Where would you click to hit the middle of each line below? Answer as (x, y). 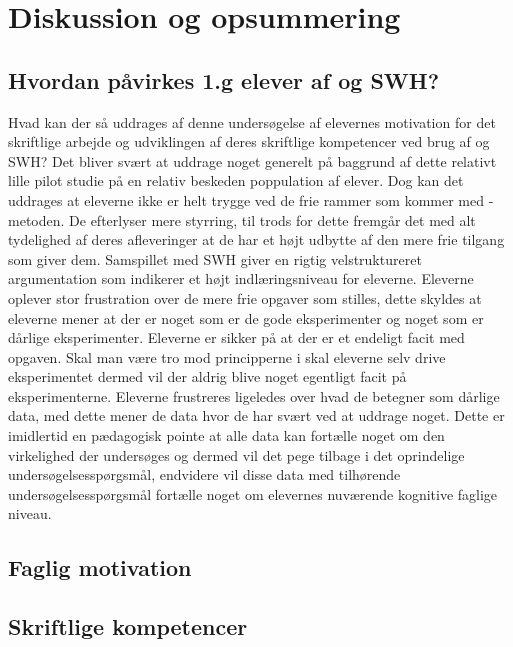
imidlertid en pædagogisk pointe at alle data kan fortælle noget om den (226, 435)
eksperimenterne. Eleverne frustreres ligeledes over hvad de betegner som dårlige (254, 395)
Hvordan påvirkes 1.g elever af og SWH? (224, 79)
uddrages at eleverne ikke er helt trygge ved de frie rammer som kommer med (246, 199)
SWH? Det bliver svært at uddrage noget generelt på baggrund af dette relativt (252, 160)
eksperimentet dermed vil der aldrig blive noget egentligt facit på (207, 376)
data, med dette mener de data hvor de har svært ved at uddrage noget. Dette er (256, 415)
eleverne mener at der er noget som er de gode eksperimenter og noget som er (246, 317)
